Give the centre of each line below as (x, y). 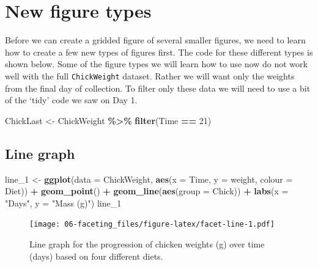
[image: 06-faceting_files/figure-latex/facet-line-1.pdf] (152, 225)
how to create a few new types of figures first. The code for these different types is (159, 52)
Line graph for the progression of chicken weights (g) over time (147, 243)
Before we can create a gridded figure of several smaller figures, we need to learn (155, 40)
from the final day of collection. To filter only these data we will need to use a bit (158, 88)
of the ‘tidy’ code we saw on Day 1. (71, 100)
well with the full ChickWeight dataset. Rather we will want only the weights (150, 75)
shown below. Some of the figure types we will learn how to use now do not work (156, 64)
